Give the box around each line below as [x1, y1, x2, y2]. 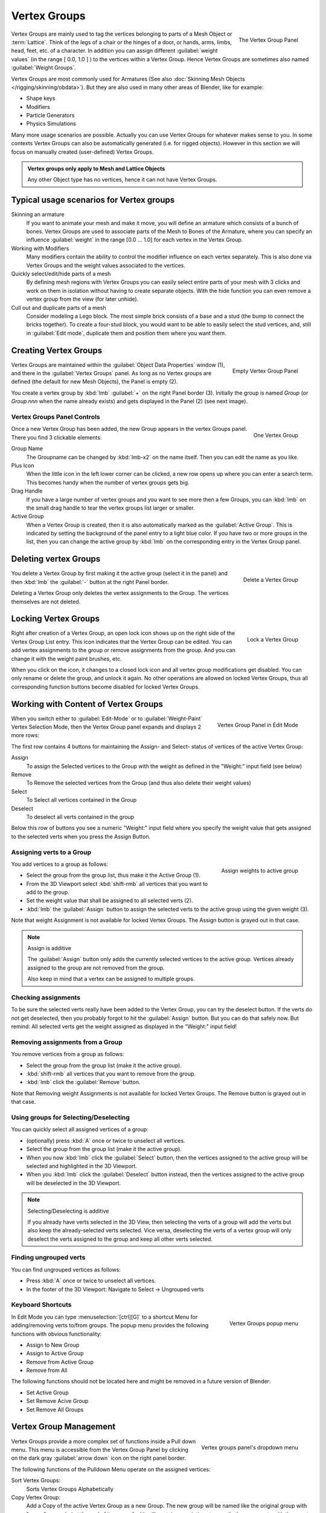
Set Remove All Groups [26, 1406, 84, 1413]
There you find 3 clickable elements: [11, 433, 102, 441]
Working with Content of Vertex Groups [11, 699, 163, 709]
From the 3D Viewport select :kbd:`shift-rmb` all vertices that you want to [26, 880, 208, 887]
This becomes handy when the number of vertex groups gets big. [26, 479, 190, 486]
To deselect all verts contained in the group [26, 813, 135, 820]
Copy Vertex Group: [11, 1494, 60, 1501]
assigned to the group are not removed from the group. [27, 964, 165, 971]
